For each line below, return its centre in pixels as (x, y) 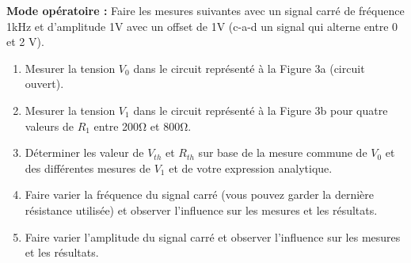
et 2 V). (25, 42)
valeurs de (49, 126)
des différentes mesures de (88, 168)
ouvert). (44, 84)
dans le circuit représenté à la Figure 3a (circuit (249, 68)
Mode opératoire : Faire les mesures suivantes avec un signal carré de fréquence (205, 10)
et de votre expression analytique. (251, 168)
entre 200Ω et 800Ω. (143, 126)
